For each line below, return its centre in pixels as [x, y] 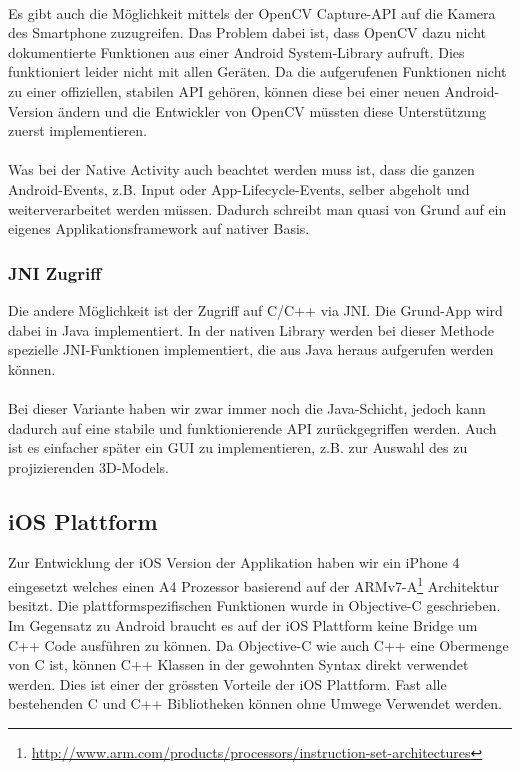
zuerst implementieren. [77, 130]
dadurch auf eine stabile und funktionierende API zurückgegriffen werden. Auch [252, 427]
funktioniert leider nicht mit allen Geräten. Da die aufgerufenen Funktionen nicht [257, 71]
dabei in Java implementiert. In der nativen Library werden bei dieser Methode [251, 329]
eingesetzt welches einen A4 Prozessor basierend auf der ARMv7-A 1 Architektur [253, 584]
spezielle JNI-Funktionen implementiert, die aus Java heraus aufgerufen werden [251, 349]
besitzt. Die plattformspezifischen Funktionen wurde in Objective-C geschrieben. [254, 605]
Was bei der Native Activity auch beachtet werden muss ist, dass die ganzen [241, 169]
